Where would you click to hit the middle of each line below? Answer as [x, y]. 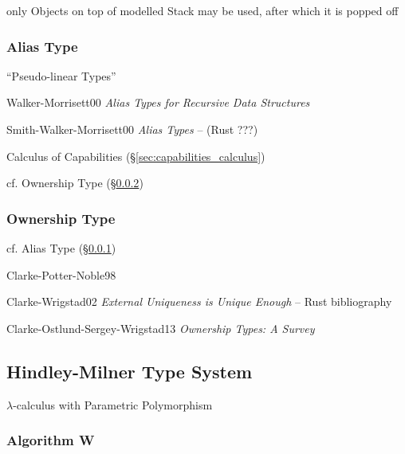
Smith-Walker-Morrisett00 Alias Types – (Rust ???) [132, 129]
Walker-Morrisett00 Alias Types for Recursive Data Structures [158, 102]
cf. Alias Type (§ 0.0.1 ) [61, 248]
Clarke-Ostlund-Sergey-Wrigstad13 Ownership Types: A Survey [161, 328]
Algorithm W [51, 440]
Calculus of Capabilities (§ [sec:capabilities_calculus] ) [136, 156]
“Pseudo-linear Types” [61, 75]
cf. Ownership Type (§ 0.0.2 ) [75, 183]
